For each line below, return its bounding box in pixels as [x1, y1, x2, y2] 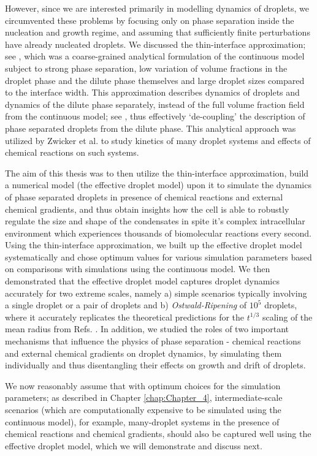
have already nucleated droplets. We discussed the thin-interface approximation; [5, 37, 306, 50]
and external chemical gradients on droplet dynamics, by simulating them [5, 346, 282, 359]
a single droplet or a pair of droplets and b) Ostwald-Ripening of [5, 298, 247, 311]
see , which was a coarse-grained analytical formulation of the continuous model [5, 50, 305, 63]
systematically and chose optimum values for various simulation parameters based [5, 250, 312, 263]
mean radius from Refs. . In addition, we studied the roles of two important [5, 322, 289, 335]
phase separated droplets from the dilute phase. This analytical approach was [5, 121, 296, 134]
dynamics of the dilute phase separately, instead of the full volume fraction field [5, 97, 305, 110]
